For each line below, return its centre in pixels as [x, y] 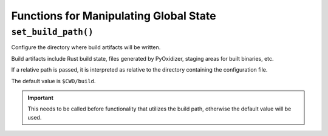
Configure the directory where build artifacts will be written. [86, 47]
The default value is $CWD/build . [53, 81]
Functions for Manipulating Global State [114, 16]
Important [41, 98]
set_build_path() [52, 32]
